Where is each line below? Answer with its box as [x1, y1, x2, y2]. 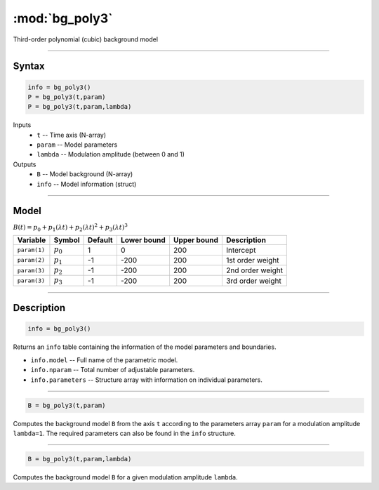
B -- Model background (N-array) [36, 170, 133, 178]
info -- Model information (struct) [36, 180, 137, 188]
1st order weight [225, 255, 279, 265]
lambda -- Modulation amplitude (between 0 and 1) [36, 150, 185, 159]
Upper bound [173, 235, 219, 245]
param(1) [17, 246, 46, 253]
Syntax [13, 60, 45, 72]
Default [88, 235, 113, 245]
